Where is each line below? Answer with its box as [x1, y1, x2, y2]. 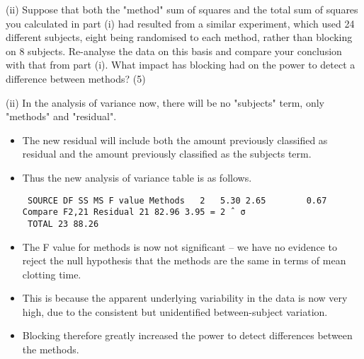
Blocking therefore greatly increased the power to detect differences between [22, 328, 353, 343]
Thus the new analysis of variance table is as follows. [22, 170, 252, 184]
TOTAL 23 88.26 [27, 218, 99, 229]
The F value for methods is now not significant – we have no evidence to [22, 239, 337, 254]
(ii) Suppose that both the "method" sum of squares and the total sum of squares [6, 2, 358, 16]
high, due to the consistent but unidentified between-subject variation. [22, 304, 328, 319]
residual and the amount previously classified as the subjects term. [22, 146, 312, 161]
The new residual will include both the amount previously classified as [22, 132, 328, 147]
